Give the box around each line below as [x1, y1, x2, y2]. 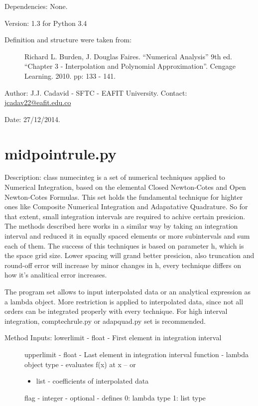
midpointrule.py [4, 143, 117, 163]
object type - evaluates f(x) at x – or [24, 359, 136, 369]
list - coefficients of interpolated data [36, 376, 149, 386]
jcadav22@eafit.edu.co [4, 97, 71, 108]
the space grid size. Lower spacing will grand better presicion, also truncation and [4, 250, 255, 261]
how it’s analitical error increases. [4, 270, 107, 280]
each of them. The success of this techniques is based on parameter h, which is [4, 240, 244, 251]
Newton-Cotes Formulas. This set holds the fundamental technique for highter [4, 191, 243, 202]
